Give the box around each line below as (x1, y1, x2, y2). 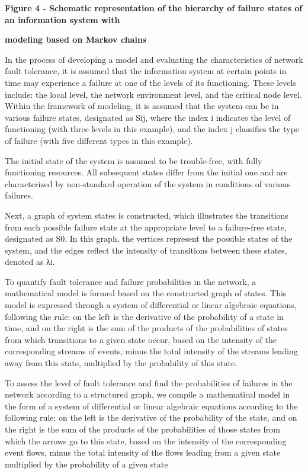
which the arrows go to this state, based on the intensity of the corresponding (5, 434, 287, 447)
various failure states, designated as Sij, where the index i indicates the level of (5, 111, 291, 123)
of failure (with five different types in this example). (5, 134, 193, 146)
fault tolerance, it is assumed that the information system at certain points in (5, 65, 287, 77)
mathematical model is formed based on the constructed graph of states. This (5, 287, 287, 299)
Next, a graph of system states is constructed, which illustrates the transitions (5, 209, 288, 221)
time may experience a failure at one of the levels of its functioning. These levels (5, 76, 296, 88)
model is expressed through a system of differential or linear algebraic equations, (5, 299, 297, 311)
